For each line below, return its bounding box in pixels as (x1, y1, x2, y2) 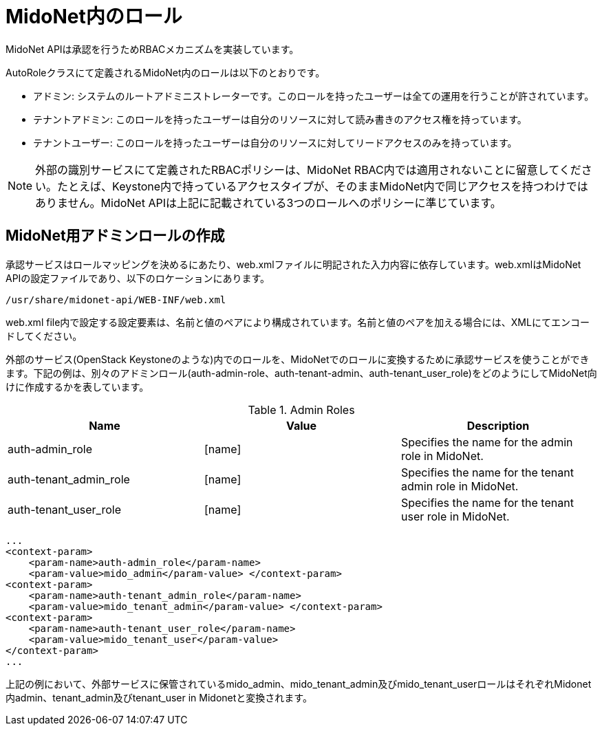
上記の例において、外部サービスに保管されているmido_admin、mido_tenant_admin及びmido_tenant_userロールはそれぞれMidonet (6, 677, 592, 690)
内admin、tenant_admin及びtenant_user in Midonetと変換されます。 (6, 691, 312, 703)
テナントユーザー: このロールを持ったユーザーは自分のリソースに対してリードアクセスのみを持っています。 (33, 136, 517, 149)
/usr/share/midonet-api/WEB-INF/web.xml (6, 294, 226, 305)
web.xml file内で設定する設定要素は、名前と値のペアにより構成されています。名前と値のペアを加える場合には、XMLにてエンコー (6, 316, 590, 328)
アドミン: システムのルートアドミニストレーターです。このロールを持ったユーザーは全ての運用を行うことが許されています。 (33, 89, 594, 102)
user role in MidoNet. (400, 509, 510, 523)
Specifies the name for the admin (400, 435, 573, 449)
